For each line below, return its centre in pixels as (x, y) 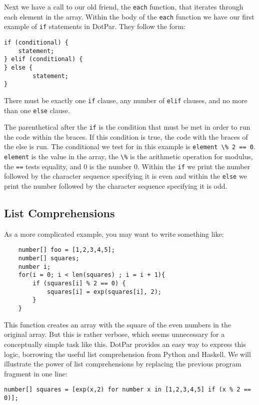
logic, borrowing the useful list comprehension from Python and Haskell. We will (127, 354)
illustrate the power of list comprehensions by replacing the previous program (123, 364)
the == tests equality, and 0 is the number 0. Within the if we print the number (127, 166)
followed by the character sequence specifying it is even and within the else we (125, 176)
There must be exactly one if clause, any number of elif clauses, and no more (126, 100)
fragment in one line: (36, 373)
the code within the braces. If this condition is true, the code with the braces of (126, 136)
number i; (34, 267)
